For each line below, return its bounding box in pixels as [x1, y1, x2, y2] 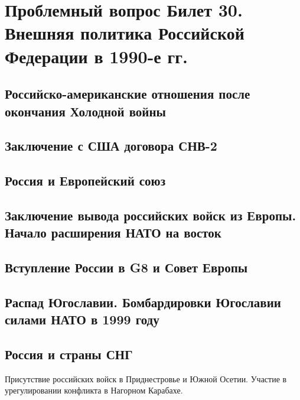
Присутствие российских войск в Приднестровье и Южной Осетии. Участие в [5, 372, 287, 385]
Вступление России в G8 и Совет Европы [5, 258, 248, 277]
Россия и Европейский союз [5, 171, 166, 190]
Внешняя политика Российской [5, 21, 244, 45]
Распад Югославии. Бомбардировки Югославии [5, 292, 281, 311]
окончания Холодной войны [5, 102, 166, 120]
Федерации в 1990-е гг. [5, 44, 188, 68]
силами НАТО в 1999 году [5, 310, 159, 329]
